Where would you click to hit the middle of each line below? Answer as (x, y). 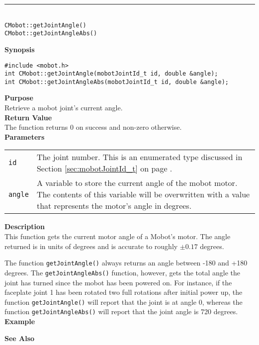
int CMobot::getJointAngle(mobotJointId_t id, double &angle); (111, 74)
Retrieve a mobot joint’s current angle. (64, 108)
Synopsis (20, 49)
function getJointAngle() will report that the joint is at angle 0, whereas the (124, 302)
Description (25, 226)
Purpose (19, 98)
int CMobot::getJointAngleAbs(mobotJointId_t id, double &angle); (117, 82)
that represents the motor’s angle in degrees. (114, 206)
